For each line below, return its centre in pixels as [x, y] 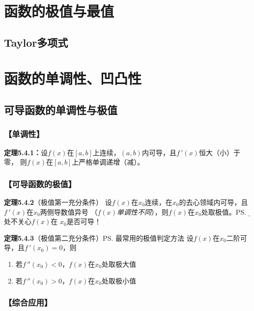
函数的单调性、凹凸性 [73, 78]
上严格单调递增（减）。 [108, 162]
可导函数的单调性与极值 [61, 109]
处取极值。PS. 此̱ [226, 212]
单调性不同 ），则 [142, 212]
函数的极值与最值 [59, 11]
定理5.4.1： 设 [26, 152]
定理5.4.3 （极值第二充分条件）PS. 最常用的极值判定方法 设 [99, 238]
